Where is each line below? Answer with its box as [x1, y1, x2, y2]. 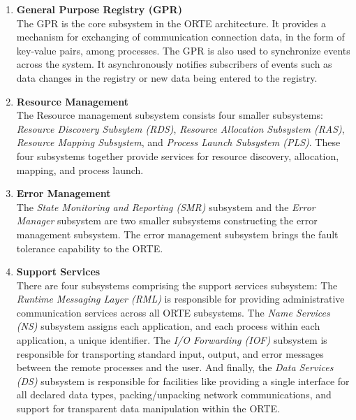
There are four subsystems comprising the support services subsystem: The [16, 277, 338, 292]
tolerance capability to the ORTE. [16, 240, 163, 255]
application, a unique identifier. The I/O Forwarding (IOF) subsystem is [16, 333, 327, 347]
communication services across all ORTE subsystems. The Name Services [16, 305, 330, 319]
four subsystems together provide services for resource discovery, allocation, [16, 148, 339, 163]
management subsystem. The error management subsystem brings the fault [16, 226, 339, 241]
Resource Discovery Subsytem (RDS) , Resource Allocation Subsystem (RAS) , [16, 121, 345, 136]
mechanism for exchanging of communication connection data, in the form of [16, 29, 345, 44]
